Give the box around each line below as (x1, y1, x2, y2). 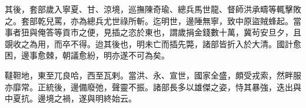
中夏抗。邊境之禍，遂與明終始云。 (5, 92, 137, 104)
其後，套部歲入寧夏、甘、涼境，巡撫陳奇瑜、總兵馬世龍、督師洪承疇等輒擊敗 (5, 3, 301, 15)
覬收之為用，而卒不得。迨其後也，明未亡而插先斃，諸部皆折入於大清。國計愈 (5, 37, 301, 50)
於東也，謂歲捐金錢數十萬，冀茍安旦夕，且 (136, 26, 301, 38)
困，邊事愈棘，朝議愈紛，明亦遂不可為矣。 (5, 49, 169, 61)
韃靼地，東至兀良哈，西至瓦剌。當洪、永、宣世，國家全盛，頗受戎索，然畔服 (5, 68, 301, 81)
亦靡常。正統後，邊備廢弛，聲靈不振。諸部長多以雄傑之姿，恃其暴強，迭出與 (5, 80, 301, 93)
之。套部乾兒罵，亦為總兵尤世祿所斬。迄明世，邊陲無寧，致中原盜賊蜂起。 (5, 14, 293, 27)
